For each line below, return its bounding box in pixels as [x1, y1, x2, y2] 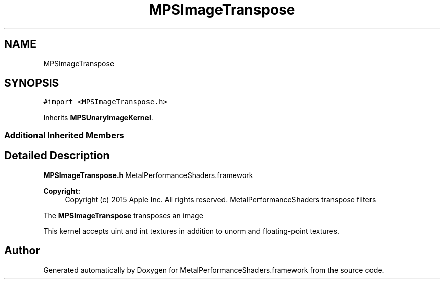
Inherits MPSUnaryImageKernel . [43, 113, 153, 122]
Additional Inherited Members [4, 130, 124, 140]
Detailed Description [4, 149, 110, 162]
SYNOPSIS [4, 77, 59, 90]
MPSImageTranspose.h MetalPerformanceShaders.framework [43, 170, 253, 180]
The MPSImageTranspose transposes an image [43, 210, 203, 220]
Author [4, 244, 40, 257]
